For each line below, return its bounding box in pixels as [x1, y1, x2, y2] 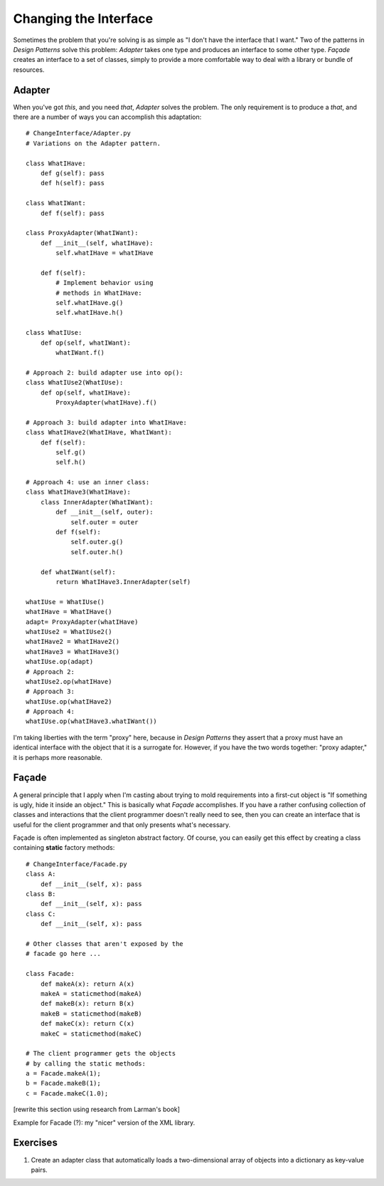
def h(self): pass [40, 179, 105, 187]
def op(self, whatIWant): [40, 338, 132, 347]
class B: [26, 890, 56, 898]
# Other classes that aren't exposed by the [26, 940, 184, 947]
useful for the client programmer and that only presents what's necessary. [13, 820, 231, 829]
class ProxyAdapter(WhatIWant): [26, 229, 139, 237]
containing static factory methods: [13, 843, 115, 852]
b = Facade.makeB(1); [26, 1079, 101, 1088]
